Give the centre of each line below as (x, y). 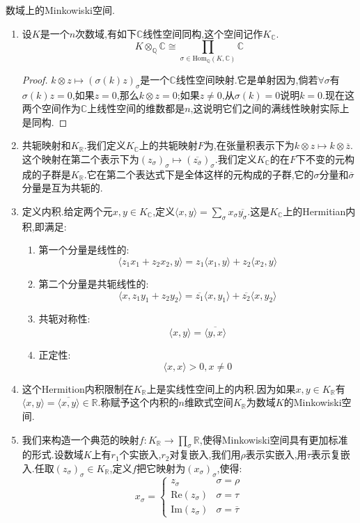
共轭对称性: (64, 319)
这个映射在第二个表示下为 (80, 159)
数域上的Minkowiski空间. (60, 10)
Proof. (35, 79)
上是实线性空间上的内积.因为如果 (221, 388)
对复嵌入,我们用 (205, 454)
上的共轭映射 (168, 145)
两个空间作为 (51, 108)
